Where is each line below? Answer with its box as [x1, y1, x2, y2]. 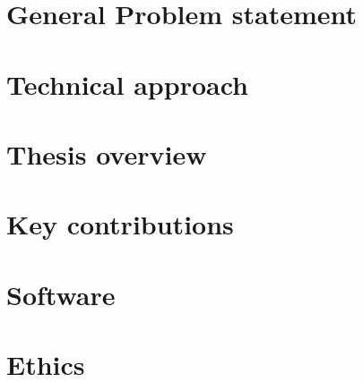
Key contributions [6, 206, 234, 242]
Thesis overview [6, 135, 207, 172]
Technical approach [6, 65, 248, 102]
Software [6, 276, 116, 312]
